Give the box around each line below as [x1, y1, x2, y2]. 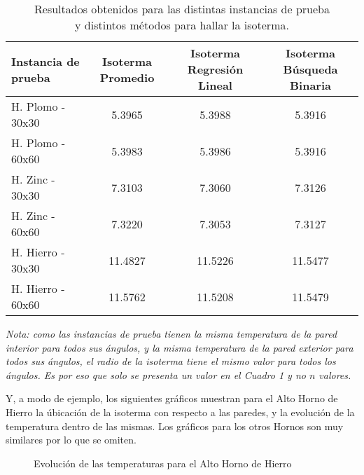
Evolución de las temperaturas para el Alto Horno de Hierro [34, 455, 292, 470]
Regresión [187, 61, 244, 77]
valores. [318, 367, 351, 382]
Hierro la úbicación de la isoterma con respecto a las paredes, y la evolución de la [6, 404, 355, 419]
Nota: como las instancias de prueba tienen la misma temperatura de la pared [6, 326, 337, 340]
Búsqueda [283, 61, 338, 77]
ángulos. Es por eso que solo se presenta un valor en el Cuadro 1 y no [6, 367, 306, 382]
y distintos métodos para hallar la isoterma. [75, 17, 289, 33]
